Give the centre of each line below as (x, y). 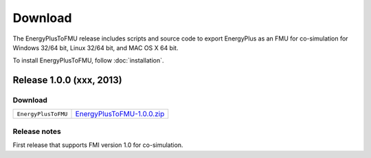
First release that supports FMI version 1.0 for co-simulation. (98, 145)
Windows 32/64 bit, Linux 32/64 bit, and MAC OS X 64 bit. (95, 47)
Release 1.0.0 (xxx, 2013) (68, 80)
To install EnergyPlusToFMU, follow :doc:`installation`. (88, 60)
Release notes (37, 131)
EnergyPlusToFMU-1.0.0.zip (120, 114)
